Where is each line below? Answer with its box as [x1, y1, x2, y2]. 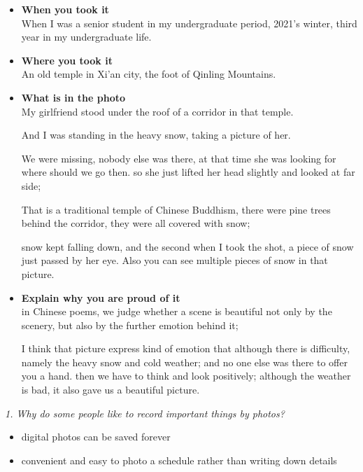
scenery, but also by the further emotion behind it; [21, 317, 239, 332]
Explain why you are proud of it [21, 290, 180, 305]
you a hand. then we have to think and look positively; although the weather [21, 368, 351, 383]
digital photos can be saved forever [21, 429, 171, 444]
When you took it [21, 2, 109, 16]
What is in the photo [21, 90, 125, 104]
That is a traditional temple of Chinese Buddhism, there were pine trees [21, 202, 331, 216]
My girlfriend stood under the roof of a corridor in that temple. [21, 104, 294, 118]
